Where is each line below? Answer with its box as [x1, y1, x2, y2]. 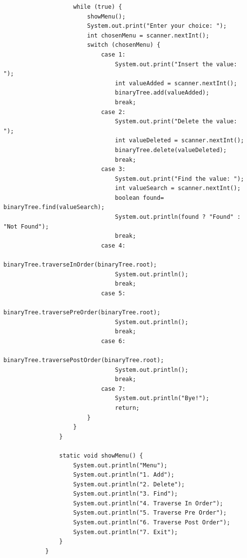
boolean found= [115, 194, 164, 201]
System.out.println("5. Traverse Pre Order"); [73, 509, 227, 517]
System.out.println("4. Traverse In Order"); [73, 500, 224, 507]
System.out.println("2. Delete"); [73, 481, 185, 488]
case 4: [101, 242, 126, 249]
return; [115, 404, 140, 411]
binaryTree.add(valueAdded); [115, 89, 209, 96]
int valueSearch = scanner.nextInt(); [115, 185, 241, 192]
